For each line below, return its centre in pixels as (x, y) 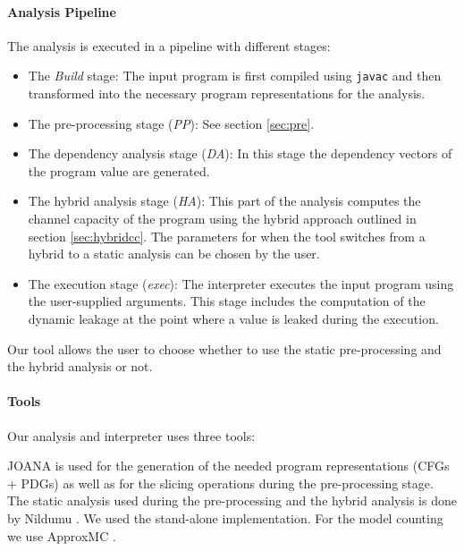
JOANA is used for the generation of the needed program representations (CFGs (228, 466)
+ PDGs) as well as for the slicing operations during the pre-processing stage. (220, 483)
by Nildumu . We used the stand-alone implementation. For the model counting (225, 517)
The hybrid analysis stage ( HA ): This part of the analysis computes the (224, 201)
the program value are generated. (119, 170)
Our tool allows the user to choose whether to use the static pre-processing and (224, 348)
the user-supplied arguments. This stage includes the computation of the (227, 301)
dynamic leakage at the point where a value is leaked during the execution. (233, 318)
